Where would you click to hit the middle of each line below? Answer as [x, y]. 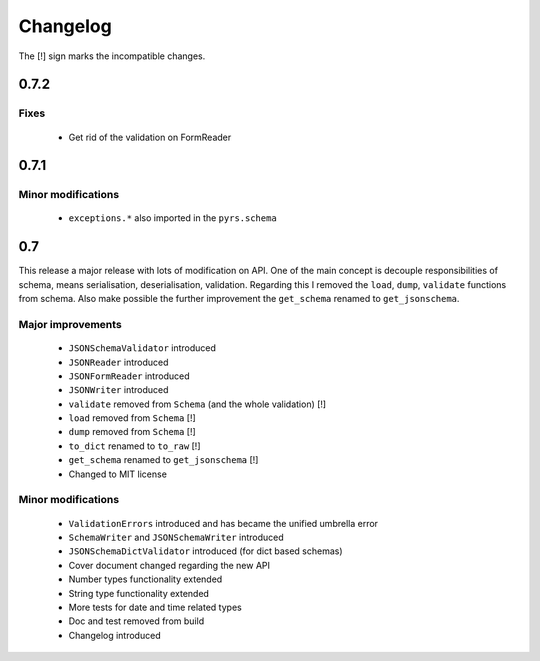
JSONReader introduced [118, 362]
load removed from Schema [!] [132, 418]
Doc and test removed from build [136, 621]
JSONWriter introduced [118, 390]
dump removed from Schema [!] [132, 432]
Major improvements [70, 324]
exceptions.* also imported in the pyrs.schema [172, 218]
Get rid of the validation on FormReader [150, 137]
